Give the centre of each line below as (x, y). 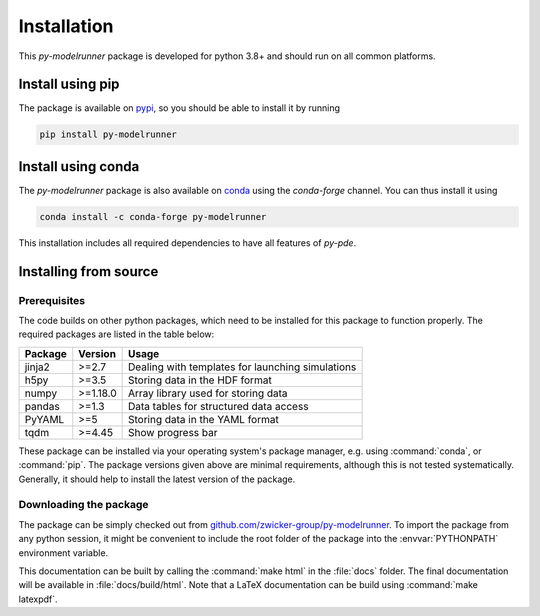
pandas (42, 406)
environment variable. (63, 552)
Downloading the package (83, 505)
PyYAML (44, 419)
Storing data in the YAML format (203, 419)
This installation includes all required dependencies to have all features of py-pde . (187, 242)
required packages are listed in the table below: (116, 334)
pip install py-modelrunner (108, 134)
